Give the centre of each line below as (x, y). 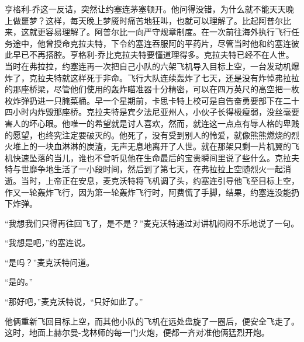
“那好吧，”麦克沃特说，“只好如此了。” (74, 301)
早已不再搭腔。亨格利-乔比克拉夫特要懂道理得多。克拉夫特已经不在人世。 (153, 55)
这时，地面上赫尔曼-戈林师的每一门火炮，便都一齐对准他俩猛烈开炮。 (137, 332)
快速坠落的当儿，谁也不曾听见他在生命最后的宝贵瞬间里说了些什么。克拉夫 (156, 157)
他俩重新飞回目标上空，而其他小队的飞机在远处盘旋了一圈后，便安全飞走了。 (152, 321)
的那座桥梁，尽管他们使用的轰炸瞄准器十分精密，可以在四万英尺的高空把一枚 (152, 89)
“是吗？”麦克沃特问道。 (50, 262)
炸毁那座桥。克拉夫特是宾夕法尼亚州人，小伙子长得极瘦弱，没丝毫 (164, 112)
